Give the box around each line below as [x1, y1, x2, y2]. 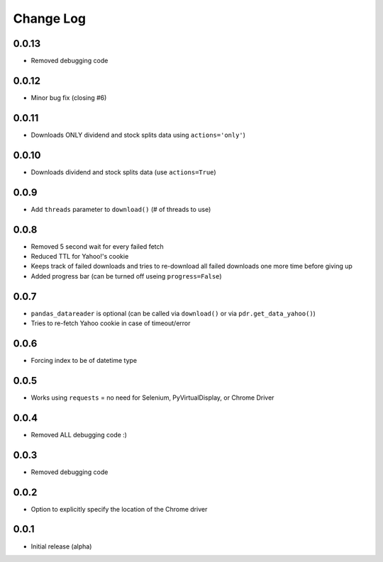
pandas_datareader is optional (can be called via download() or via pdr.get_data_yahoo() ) [30, 309, 316, 317]
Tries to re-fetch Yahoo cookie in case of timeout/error [30, 319, 191, 327]
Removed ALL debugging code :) [30, 430, 128, 439]
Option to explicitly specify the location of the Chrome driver [30, 505, 208, 513]
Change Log [13, 11, 87, 26]
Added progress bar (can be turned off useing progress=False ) [30, 271, 223, 280]
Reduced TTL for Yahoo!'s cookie [30, 252, 129, 260]
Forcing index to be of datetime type [30, 356, 138, 364]
